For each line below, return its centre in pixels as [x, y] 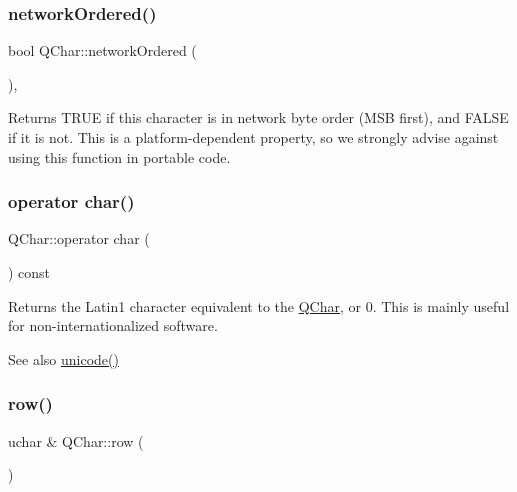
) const [29, 272]
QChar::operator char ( [79, 238]
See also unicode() [63, 358]
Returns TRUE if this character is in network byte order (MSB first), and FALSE [258, 117]
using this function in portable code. [119, 156]
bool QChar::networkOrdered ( [102, 50]
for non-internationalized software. [113, 325]
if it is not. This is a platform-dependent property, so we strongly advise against [253, 137]
